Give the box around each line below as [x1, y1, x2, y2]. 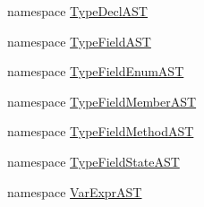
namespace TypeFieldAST [7, 31, 151, 50]
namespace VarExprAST [7, 182, 142, 201]
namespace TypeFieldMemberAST [7, 91, 197, 110]
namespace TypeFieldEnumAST [7, 62, 184, 81]
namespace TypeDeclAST [7, 2, 148, 20]
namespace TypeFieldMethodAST [7, 122, 194, 141]
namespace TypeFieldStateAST [7, 151, 180, 170]
